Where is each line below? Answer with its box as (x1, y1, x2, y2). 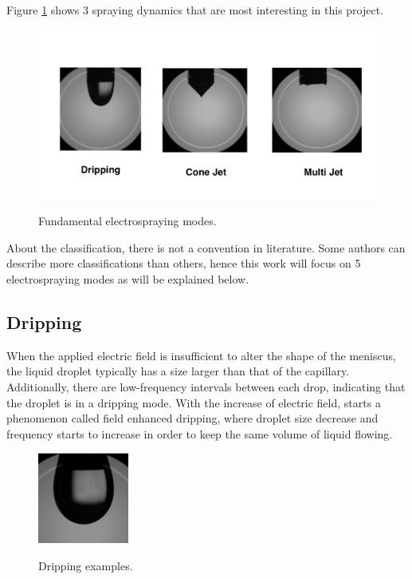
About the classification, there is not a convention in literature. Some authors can (6, 239, 406, 256)
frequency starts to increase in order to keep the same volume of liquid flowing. (6, 425, 393, 442)
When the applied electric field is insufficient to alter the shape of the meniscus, (6, 347, 396, 363)
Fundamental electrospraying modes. (38, 212, 217, 229)
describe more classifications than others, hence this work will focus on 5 (6, 255, 361, 272)
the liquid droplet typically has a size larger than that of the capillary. (6, 363, 350, 379)
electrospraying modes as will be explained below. (6, 270, 249, 287)
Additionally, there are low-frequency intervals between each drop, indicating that (6, 378, 406, 395)
